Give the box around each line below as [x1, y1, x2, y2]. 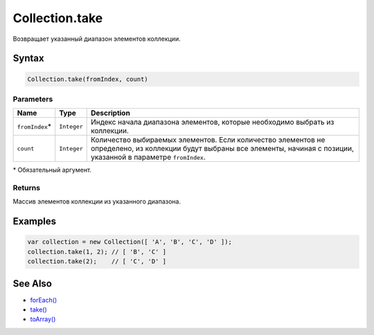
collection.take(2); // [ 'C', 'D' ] [27, 257, 166, 266]
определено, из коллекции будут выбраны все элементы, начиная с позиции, [90, 144, 355, 154]
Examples [12, 215, 57, 228]
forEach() [30, 296, 57, 304]
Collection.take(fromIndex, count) [27, 75, 148, 83]
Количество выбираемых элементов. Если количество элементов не [90, 135, 326, 145]
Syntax [12, 53, 44, 64]
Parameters [12, 94, 53, 104]
